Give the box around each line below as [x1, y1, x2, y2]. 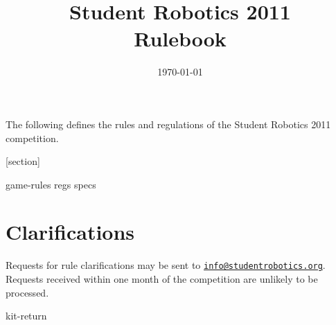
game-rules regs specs [6, 177, 96, 191]
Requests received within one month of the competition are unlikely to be [6, 272, 318, 286]
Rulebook [134, 24, 227, 53]
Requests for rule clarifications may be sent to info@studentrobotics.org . [6, 258, 326, 272]
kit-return [6, 308, 47, 323]
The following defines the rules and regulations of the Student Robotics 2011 [6, 116, 331, 131]
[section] [6, 154, 40, 168]
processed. [6, 285, 49, 299]
